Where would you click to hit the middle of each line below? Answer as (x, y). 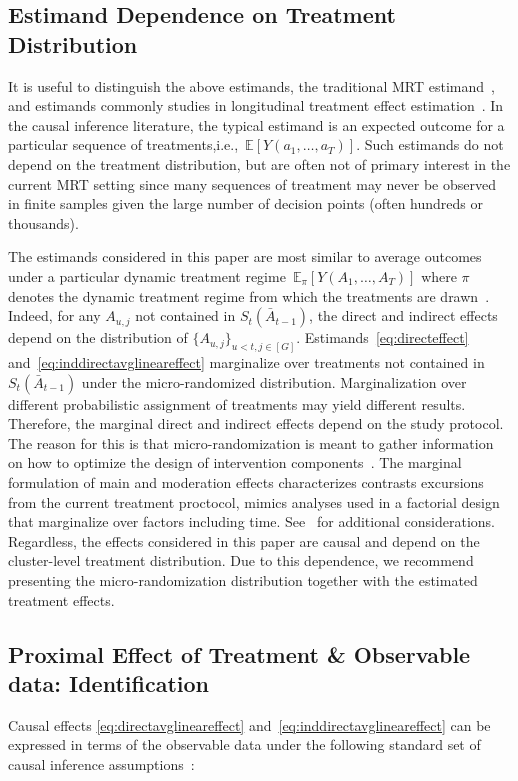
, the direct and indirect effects (403, 315)
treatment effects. (61, 599)
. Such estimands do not (430, 144)
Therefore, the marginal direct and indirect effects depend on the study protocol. (256, 423)
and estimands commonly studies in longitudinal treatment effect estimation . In (256, 105)
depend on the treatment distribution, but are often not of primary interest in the (259, 163)
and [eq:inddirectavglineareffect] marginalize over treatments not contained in (246, 361)
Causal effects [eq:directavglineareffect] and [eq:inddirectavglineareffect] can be (249, 724)
